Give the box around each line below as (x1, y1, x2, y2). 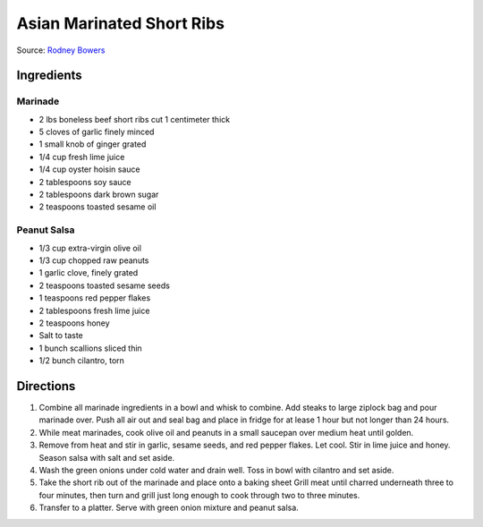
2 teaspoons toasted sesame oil (38, 201, 157, 212)
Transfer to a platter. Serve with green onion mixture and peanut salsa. (38, 502, 299, 514)
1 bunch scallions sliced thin (38, 343, 142, 353)
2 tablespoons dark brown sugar (38, 189, 159, 200)
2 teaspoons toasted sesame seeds (38, 280, 170, 291)
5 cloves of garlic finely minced (38, 126, 155, 138)
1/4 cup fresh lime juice (38, 151, 125, 162)
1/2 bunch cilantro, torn (38, 355, 125, 366)
